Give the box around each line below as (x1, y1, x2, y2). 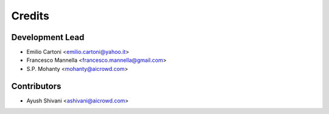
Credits (11, 9, 50, 22)
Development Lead (11, 32, 85, 42)
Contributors (11, 81, 62, 91)
